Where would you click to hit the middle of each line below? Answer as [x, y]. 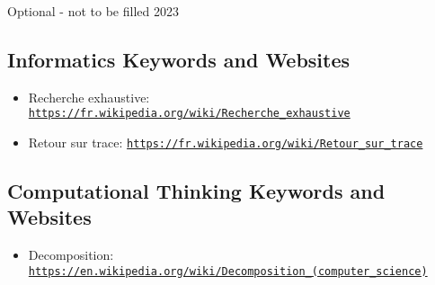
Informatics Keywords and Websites [179, 59]
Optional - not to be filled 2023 [93, 11]
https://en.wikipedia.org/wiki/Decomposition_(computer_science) [228, 271]
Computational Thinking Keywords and [196, 191]
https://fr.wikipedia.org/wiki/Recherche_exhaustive [189, 114]
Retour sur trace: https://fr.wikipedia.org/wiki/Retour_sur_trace [226, 142]
